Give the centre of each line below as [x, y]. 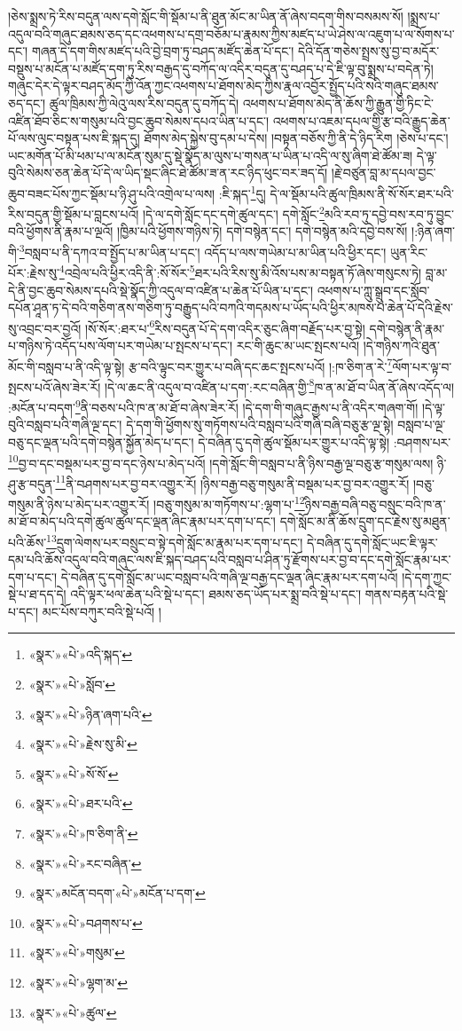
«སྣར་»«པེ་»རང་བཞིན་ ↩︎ [85, 863]
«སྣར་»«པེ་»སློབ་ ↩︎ [72, 685]
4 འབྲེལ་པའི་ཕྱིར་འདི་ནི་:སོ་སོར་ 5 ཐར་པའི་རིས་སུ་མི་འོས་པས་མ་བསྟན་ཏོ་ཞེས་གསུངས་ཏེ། [240, 271]
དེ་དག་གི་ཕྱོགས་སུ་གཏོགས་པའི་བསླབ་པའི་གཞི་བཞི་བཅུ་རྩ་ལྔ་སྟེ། [260, 425]
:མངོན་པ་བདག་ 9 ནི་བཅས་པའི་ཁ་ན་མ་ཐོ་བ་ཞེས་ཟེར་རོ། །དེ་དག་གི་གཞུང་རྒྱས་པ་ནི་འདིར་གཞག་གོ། [213, 406]
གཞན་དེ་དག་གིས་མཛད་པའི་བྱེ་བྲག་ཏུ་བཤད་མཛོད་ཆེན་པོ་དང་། [163, 51]
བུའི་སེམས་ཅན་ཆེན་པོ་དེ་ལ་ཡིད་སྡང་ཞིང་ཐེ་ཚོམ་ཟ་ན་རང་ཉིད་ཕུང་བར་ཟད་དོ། [168, 173]
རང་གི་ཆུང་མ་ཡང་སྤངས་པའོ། [298, 345]
